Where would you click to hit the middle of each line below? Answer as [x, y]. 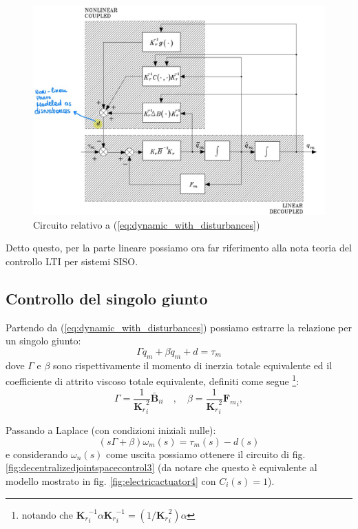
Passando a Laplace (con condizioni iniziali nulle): [111, 430]
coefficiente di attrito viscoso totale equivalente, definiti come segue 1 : [152, 380]
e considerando [37, 454]
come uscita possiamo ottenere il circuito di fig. [206, 454]
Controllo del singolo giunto [107, 298]
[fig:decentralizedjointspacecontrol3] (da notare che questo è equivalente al [161, 467]
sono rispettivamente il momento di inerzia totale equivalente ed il [193, 365]
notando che [48, 514]
